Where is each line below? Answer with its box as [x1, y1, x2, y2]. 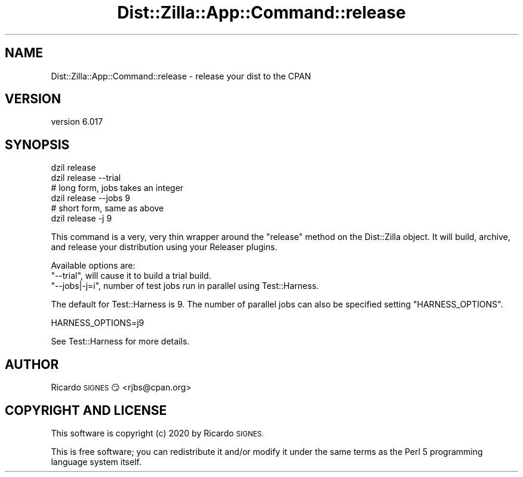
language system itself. [51, 456, 141, 467]
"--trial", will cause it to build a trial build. [51, 270, 211, 281]
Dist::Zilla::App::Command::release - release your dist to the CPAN [51, 70, 311, 81]
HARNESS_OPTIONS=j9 [51, 318, 144, 328]
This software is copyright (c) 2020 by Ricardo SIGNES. [51, 427, 264, 438]
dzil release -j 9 [51, 213, 112, 224]
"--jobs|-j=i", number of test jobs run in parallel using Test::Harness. [51, 281, 319, 291]
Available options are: [51, 260, 136, 271]
